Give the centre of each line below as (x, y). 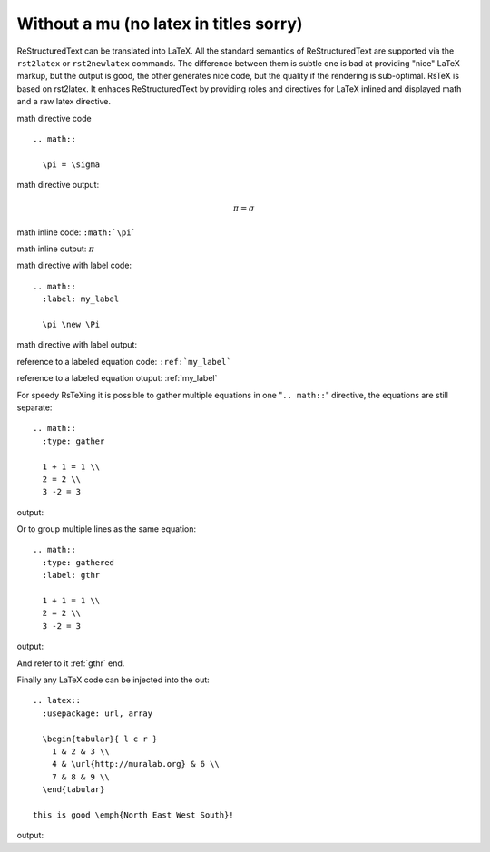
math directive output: (58, 185)
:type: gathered (78, 562)
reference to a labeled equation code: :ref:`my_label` (124, 361)
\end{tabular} (73, 790)
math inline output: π (56, 249)
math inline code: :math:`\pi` (76, 232)
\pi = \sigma (71, 164)
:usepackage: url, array (98, 713)
